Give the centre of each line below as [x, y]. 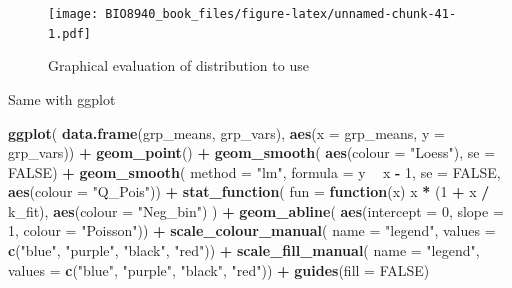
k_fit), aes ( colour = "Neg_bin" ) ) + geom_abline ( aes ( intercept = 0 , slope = [256, 210]
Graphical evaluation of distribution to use [178, 65]
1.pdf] [69, 33]
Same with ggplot [62, 98]
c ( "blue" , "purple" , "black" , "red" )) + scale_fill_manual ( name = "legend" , [244, 250]
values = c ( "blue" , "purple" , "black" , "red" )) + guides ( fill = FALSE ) [219, 269]
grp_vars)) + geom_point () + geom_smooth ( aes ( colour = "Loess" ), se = [252, 152]
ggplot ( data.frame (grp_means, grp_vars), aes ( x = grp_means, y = [226, 132]
